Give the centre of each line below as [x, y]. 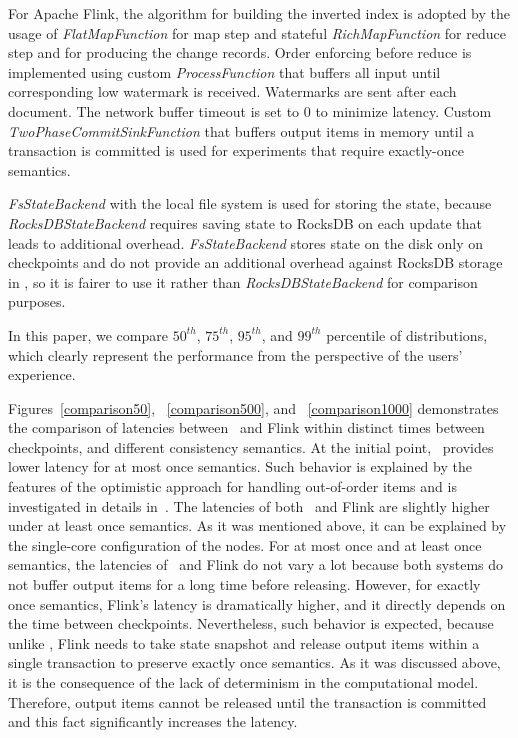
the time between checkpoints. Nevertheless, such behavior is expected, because [251, 623]
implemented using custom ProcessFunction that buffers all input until [224, 71]
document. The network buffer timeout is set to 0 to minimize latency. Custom [250, 110]
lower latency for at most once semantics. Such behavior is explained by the [240, 466]
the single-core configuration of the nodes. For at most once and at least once [245, 544]
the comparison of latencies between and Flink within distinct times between [246, 427]
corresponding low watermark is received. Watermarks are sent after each [232, 91]
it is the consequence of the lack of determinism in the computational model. [243, 682]
